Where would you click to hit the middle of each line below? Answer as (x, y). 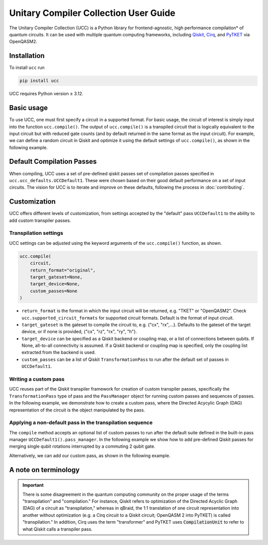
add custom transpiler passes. (40, 220)
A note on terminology (44, 470)
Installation (27, 56)
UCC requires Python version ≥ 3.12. (46, 94)
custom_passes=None (54, 291)
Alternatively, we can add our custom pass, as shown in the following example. (90, 455)
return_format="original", (63, 270)
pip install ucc (39, 81)
